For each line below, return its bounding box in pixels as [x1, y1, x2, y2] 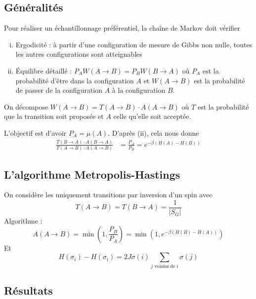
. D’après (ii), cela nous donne [108, 127, 199, 138]
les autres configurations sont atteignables [15, 49, 142, 59]
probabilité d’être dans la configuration [15, 75, 134, 85]
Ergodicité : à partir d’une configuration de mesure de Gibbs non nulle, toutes [15, 39, 253, 49]
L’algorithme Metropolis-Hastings [4, 166, 180, 182]
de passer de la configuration [15, 85, 103, 95]
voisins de [154, 263, 175, 269]
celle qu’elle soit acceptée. [113, 111, 191, 121]
